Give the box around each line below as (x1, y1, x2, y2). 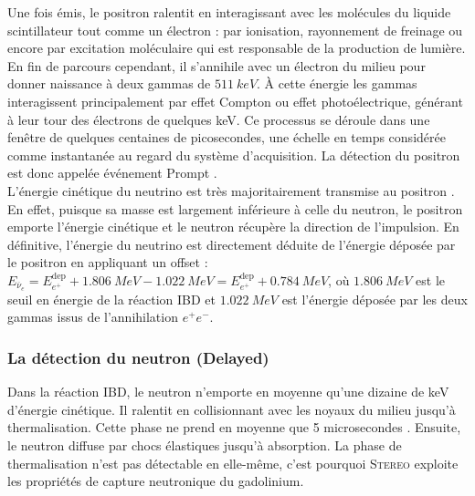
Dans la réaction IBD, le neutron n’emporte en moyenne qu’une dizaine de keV (7, 382, 449, 401)
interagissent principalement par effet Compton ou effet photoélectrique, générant (7, 91, 463, 110)
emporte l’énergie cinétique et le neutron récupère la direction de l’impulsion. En (7, 217, 459, 236)
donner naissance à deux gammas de (7, 74, 211, 93)
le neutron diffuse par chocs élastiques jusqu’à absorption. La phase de (7, 435, 402, 454)
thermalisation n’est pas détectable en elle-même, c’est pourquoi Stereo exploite (7, 453, 459, 472)
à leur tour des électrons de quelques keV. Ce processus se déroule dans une (7, 109, 430, 129)
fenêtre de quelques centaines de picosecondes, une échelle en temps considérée (7, 128, 446, 147)
